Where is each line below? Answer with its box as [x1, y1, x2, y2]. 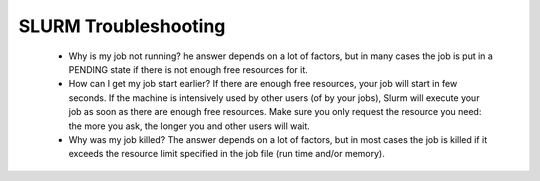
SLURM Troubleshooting [18, 15, 226, 37]
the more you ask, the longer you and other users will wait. [68, 120, 310, 132]
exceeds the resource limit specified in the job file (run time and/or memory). [68, 148, 385, 160]
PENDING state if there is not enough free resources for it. [68, 63, 309, 75]
